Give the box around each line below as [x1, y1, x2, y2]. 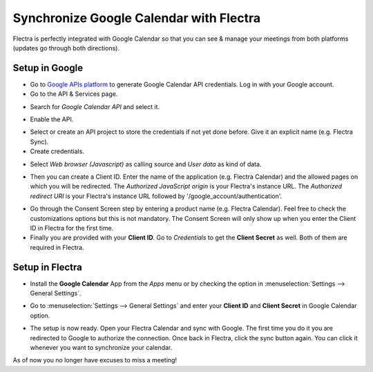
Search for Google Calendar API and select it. [30, 102, 160, 110]
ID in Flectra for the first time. [30, 224, 114, 232]
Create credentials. [30, 147, 84, 155]
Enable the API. [30, 115, 74, 124]
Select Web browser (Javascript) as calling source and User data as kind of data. [30, 159, 262, 168]
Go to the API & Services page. [30, 90, 118, 98]
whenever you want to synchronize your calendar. [30, 343, 173, 351]
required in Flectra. [30, 243, 84, 251]
